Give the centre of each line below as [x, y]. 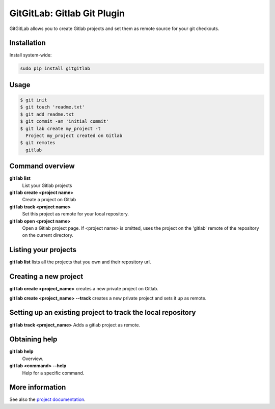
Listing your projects [43, 250]
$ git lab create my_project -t [61, 128]
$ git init [34, 100]
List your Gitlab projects [47, 185]
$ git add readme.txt [47, 114]
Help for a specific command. [53, 373]
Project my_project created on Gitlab [74, 135]
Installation [28, 43]
